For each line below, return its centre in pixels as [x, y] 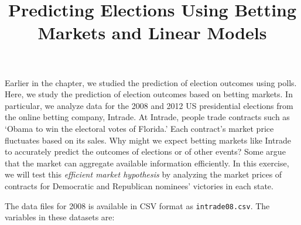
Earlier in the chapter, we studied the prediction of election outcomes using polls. [151, 82]
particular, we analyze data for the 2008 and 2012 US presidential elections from [149, 105]
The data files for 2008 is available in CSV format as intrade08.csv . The [137, 205]
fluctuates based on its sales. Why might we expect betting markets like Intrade [148, 140]
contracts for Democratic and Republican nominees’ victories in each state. [139, 185]
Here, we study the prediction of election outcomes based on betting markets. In [149, 94]
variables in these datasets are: [60, 217]
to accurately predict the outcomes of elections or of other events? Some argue [145, 151]
